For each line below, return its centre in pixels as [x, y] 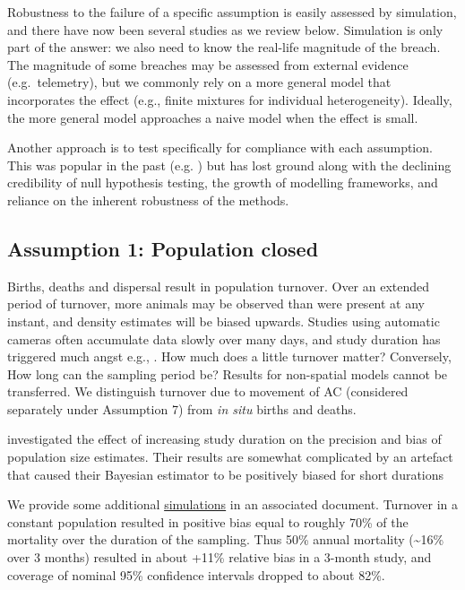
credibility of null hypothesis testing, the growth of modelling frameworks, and [223, 182]
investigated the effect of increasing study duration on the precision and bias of [224, 439]
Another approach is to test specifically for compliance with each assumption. [220, 147]
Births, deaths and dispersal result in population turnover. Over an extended [219, 286]
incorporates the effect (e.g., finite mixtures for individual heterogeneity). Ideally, [230, 99]
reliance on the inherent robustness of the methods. [148, 200]
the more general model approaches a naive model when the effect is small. [213, 117]
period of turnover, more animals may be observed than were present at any [216, 304]
